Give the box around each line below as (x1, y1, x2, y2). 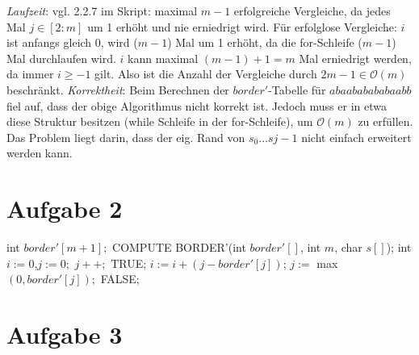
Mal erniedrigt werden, (299, 49, 412, 66)
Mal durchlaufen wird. (6, 49, 116, 66)
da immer (6, 65, 54, 82)
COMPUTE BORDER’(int (112, 239, 246, 256)
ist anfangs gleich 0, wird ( (6, 34, 138, 51)
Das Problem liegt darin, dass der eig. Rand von (6, 128, 245, 145)
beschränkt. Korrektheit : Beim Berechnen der (6, 81, 229, 98)
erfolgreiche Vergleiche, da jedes (233, 2, 391, 19)
